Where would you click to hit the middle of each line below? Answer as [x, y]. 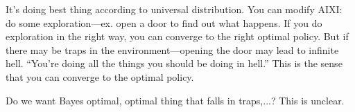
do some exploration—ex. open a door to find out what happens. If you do [164, 22]
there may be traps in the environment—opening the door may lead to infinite [172, 49]
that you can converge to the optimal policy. [100, 76]
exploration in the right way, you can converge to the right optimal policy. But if [177, 36]
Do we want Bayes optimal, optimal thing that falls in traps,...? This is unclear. [175, 100]
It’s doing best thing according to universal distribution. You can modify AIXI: [174, 9]
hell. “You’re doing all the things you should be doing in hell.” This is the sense [174, 63]
